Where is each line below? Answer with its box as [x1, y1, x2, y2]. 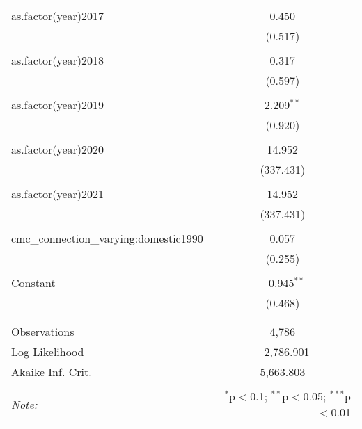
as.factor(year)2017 [11, 8, 104, 24]
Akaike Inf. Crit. [11, 364, 92, 380]
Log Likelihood [11, 343, 84, 359]
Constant [11, 275, 56, 291]
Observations [11, 323, 74, 339]
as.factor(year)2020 [11, 141, 104, 157]
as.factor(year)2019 [11, 97, 104, 113]
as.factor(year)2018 [11, 52, 104, 68]
